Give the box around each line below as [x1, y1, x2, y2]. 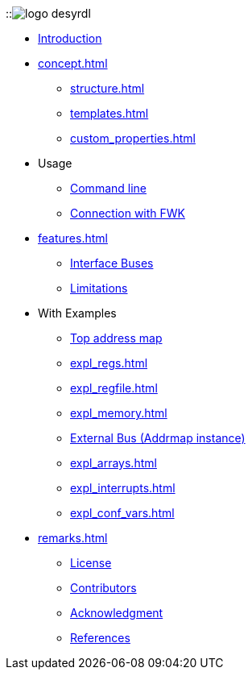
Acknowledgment [70, 606, 163, 620]
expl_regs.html [70, 356, 148, 370]
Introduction [38, 31, 102, 45]
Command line [70, 181, 147, 195]
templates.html [70, 106, 149, 120]
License [70, 556, 112, 570]
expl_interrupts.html [70, 481, 176, 495]
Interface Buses [70, 256, 154, 270]
